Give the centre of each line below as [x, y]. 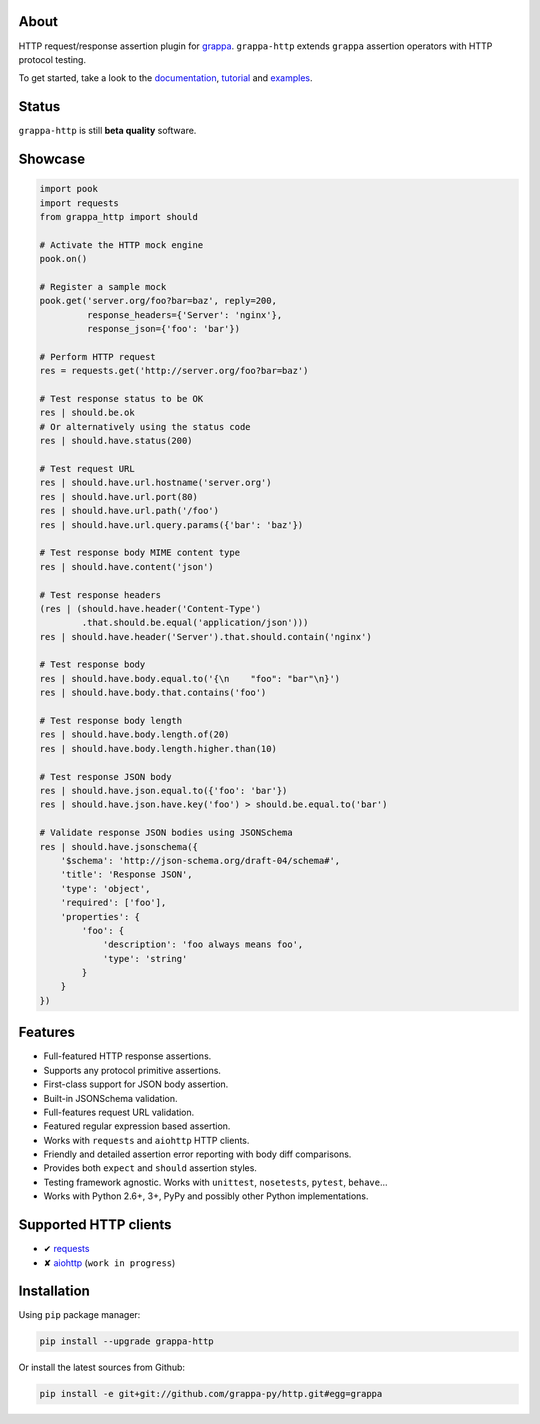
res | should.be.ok [87, 413]
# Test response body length [111, 721]
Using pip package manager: [79, 1315]
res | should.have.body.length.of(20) [134, 734]
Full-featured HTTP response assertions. [127, 1056]
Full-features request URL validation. [119, 1112]
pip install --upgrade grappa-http [126, 1341]
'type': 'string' [145, 958]
